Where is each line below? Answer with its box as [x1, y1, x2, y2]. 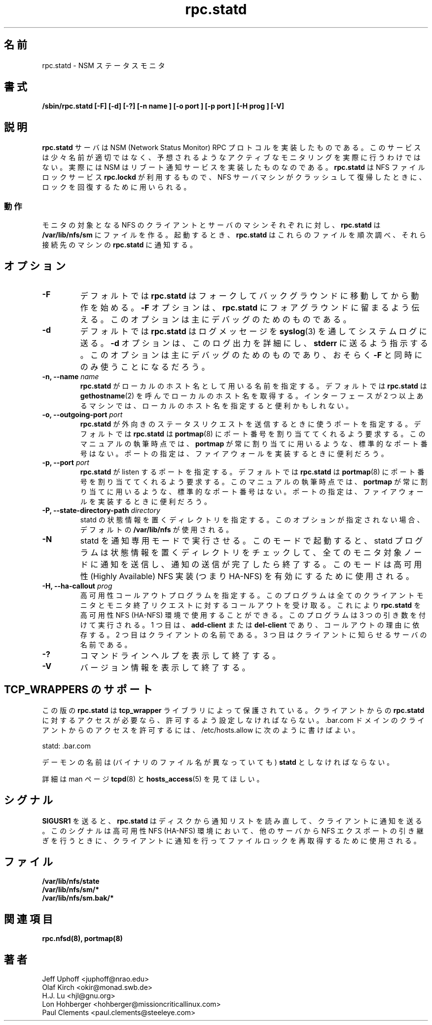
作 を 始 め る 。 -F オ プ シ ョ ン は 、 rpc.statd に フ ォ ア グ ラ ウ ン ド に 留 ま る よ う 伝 [80, 302, 420, 313]
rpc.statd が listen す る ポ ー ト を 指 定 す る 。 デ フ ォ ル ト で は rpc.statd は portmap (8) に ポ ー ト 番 [80, 467, 425, 476]
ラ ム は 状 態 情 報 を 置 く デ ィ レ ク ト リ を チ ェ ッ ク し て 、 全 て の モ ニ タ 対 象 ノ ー [80, 547, 422, 557]
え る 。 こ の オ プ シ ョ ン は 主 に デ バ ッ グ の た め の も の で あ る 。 [80, 314, 351, 324]
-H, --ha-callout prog [42, 581, 112, 590]
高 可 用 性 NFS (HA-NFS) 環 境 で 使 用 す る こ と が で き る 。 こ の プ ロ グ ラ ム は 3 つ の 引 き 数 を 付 [80, 610, 426, 619]
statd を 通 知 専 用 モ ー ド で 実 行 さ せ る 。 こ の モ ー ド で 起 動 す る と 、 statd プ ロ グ [80, 535, 423, 546]
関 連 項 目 [4, 912, 53, 925]
